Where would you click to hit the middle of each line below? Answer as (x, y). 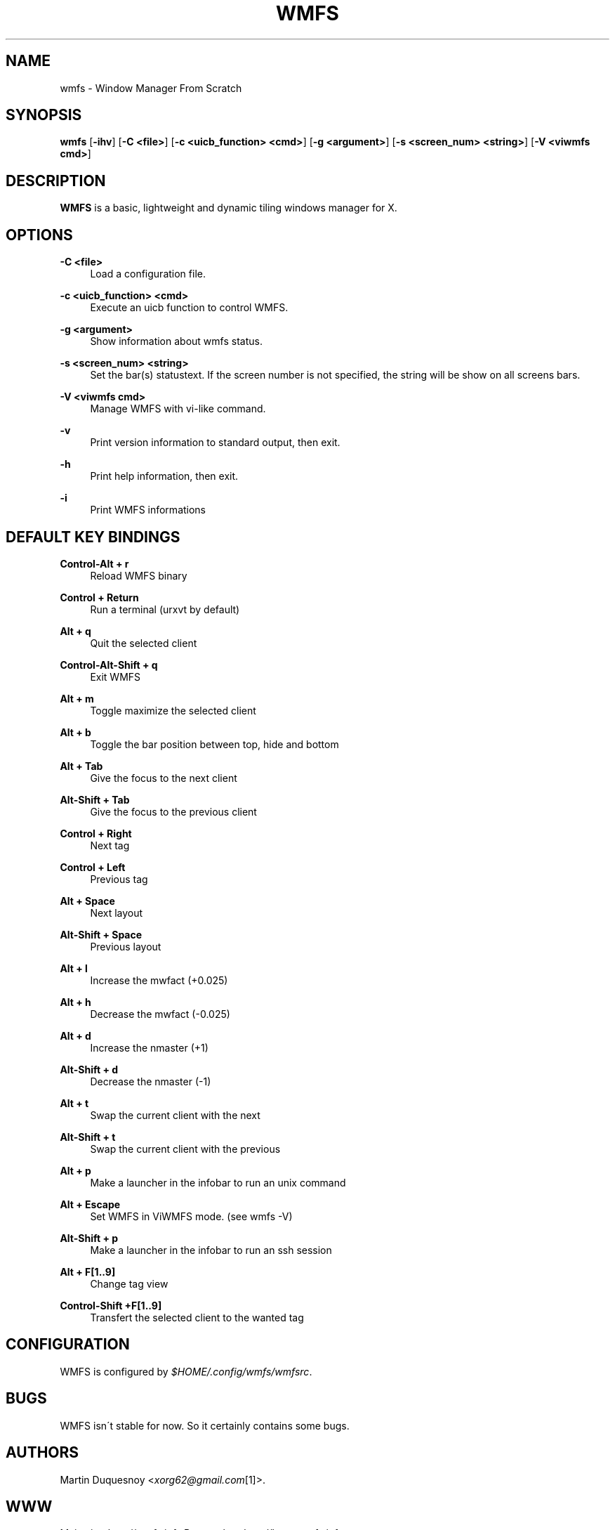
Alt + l (74, 968)
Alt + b (75, 732)
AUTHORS (42, 1453)
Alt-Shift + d (89, 1069)
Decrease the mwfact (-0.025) (160, 1014)
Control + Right (96, 833)
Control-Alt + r (94, 563)
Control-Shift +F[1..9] (111, 1305)
